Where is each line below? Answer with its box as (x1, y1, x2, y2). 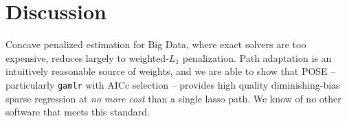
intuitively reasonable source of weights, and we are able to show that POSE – (5, 64, 336, 78)
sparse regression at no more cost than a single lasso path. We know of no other (5, 91, 342, 105)
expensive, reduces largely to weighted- (5, 50, 169, 65)
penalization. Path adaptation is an (182, 50, 332, 65)
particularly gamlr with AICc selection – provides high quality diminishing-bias (5, 77, 340, 91)
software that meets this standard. (5, 104, 150, 119)
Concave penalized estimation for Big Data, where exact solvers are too (5, 37, 306, 52)
